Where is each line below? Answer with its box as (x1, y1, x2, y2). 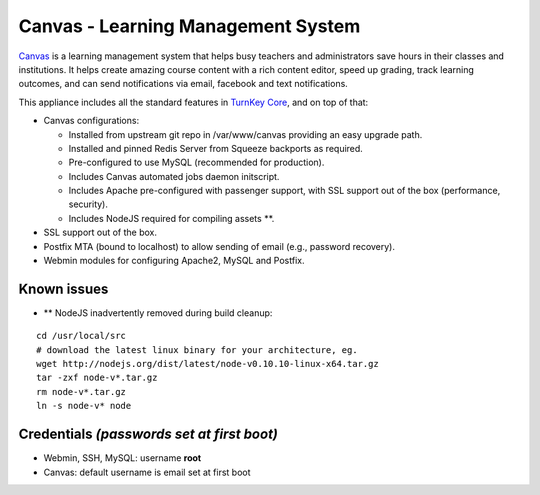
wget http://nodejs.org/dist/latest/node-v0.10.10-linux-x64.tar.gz (36, 358, 379, 370)
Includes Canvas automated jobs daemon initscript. (68, 170, 280, 182)
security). (68, 198, 109, 210)
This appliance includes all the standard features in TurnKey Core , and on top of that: (18, 96, 369, 108)
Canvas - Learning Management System (18, 15, 361, 37)
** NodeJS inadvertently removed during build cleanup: (43, 306, 273, 319)
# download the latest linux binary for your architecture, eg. (36, 344, 359, 355)
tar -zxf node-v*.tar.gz (36, 372, 158, 384)
